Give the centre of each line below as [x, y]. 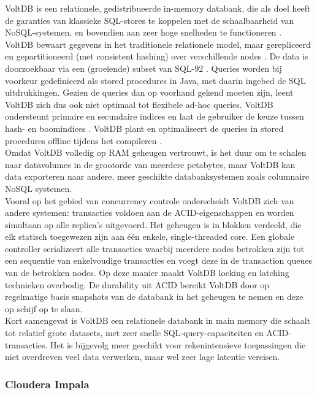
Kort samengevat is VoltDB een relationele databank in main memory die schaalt [158, 320]
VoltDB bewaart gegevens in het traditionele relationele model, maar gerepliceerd [158, 44]
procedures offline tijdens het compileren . [84, 140]
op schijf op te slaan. [44, 308]
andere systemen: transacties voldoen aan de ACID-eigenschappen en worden [150, 213]
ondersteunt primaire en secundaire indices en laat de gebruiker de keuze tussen [155, 116]
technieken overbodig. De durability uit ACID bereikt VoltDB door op [137, 284]
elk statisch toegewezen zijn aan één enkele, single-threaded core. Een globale [150, 236]
